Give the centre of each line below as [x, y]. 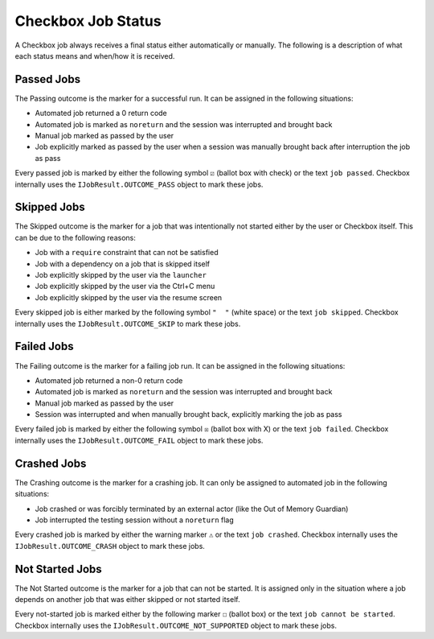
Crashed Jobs [51, 463]
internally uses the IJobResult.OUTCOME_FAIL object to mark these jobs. [139, 440]
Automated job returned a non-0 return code [109, 380]
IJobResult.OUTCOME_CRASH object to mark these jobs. [110, 546]
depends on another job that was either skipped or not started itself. [127, 600]
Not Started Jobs [58, 569]
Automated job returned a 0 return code [101, 113]
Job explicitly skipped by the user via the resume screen [129, 297]
